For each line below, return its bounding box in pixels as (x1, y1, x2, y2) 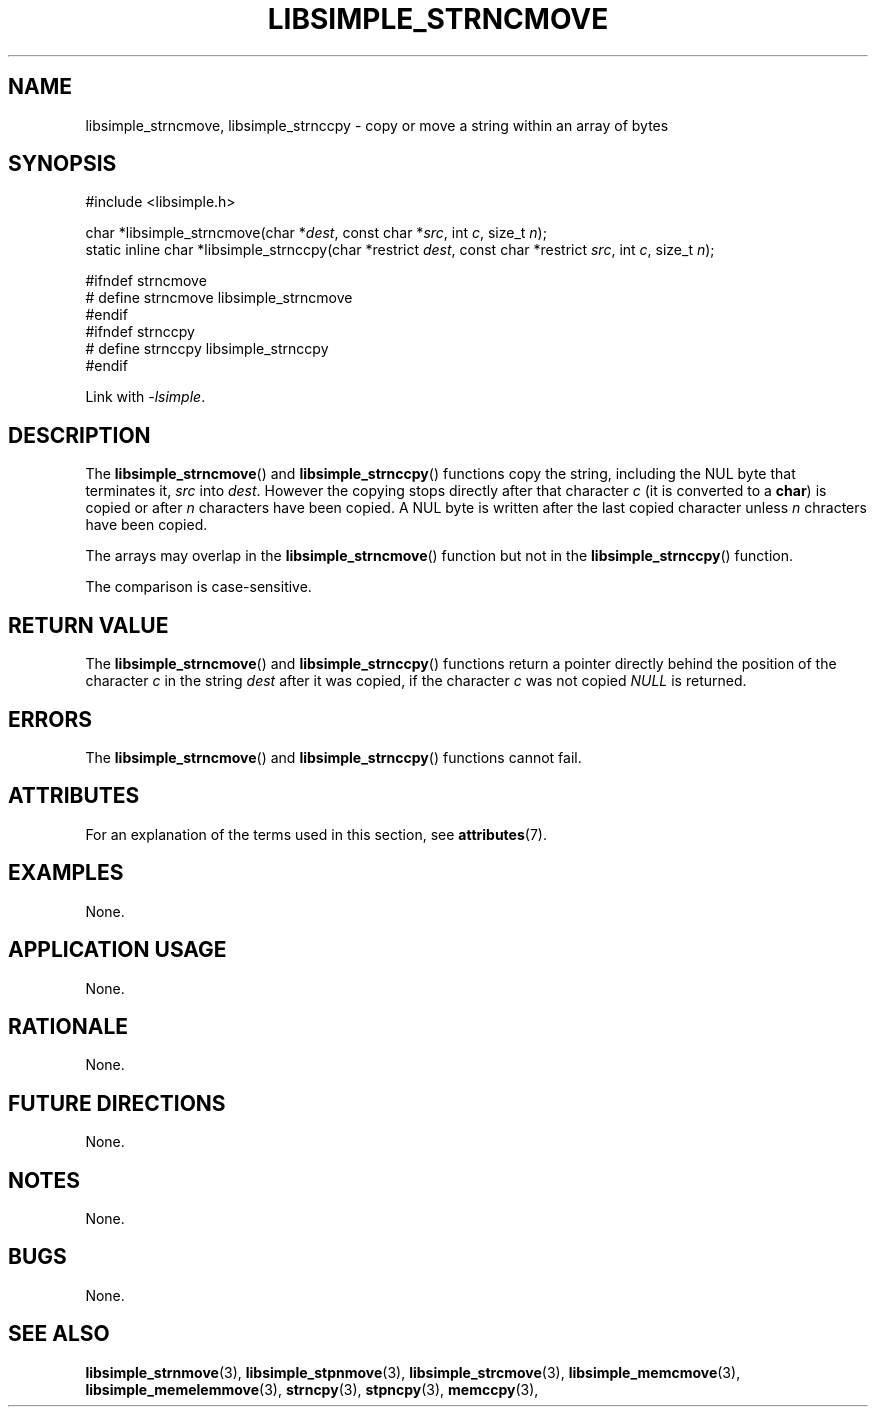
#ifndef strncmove (85, 272, 207, 290)
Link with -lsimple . (85, 388, 206, 406)
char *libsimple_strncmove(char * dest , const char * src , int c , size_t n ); (85, 224, 547, 242)
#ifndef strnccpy (85, 323, 195, 341)
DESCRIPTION (8, 422, 151, 448)
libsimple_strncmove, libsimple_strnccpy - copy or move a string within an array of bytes (85, 116, 669, 134)
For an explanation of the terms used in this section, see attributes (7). (85, 825, 547, 843)
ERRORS (8, 706, 93, 732)
